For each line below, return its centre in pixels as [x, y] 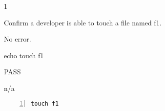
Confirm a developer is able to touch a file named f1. [83, 22]
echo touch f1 [24, 55]
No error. [18, 39]
